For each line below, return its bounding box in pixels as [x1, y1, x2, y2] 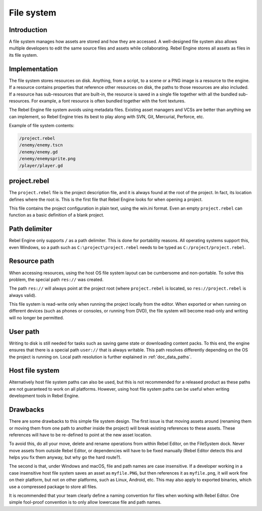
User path [9, 328, 40, 336]
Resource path [9, 257, 54, 265]
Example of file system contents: [9, 123, 75, 129]
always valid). [9, 292, 36, 298]
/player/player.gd [19, 163, 63, 168]
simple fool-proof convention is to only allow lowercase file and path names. [9, 499, 162, 505]
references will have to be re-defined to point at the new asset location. [9, 432, 152, 438]
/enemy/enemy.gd [19, 149, 58, 155]
